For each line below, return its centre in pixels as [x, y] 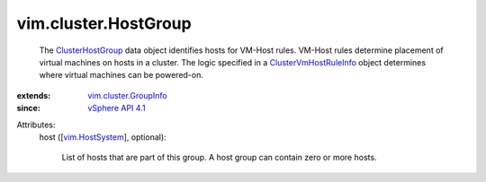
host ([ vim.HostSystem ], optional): [103, 137]
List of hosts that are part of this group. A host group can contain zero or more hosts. [219, 158]
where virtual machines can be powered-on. [121, 75]
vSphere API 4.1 [117, 108]
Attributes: [36, 125]
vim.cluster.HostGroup [104, 23]
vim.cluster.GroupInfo [127, 95]
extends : [34, 95]
